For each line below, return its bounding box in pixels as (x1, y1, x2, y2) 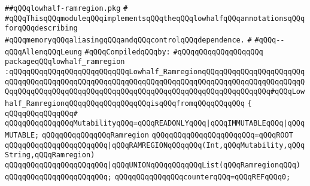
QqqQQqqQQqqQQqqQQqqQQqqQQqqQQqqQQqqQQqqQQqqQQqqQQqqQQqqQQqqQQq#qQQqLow (5, 87, 305, 96)
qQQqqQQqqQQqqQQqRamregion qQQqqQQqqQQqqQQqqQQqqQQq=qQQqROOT (41, 130, 293, 139)
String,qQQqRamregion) (5, 151, 95, 160)
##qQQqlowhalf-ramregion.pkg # (5, 4, 128, 13)
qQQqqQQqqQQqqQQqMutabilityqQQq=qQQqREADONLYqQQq (5, 119, 206, 128)
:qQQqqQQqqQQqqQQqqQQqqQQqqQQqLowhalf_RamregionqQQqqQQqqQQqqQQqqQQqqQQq (5, 67, 305, 76)
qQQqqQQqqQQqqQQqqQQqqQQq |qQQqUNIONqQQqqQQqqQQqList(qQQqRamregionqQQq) (5, 160, 300, 169)
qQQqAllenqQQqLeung (5, 47, 82, 56)
